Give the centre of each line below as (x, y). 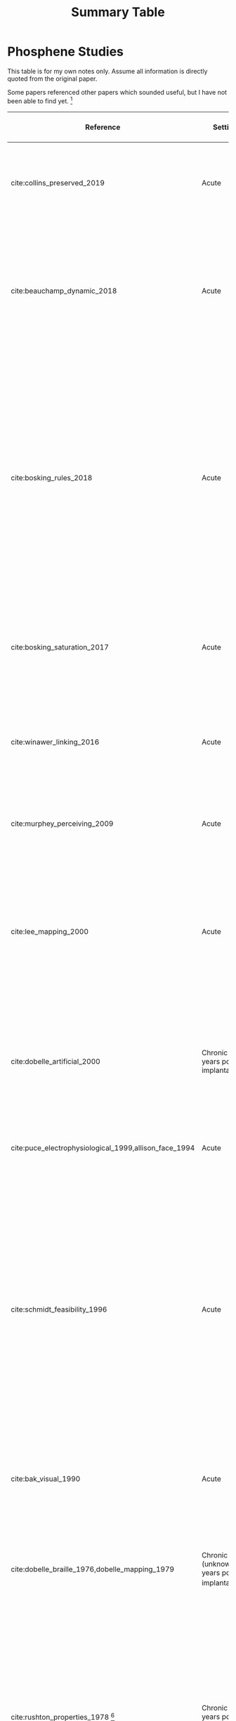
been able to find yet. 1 (40, 100)
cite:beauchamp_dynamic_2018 (64, 291)
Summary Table (118, 12)
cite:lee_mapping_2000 (50, 931)
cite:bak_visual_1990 (46, 1479)
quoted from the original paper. (52, 79)
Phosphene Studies (66, 52)
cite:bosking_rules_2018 (52, 477)
